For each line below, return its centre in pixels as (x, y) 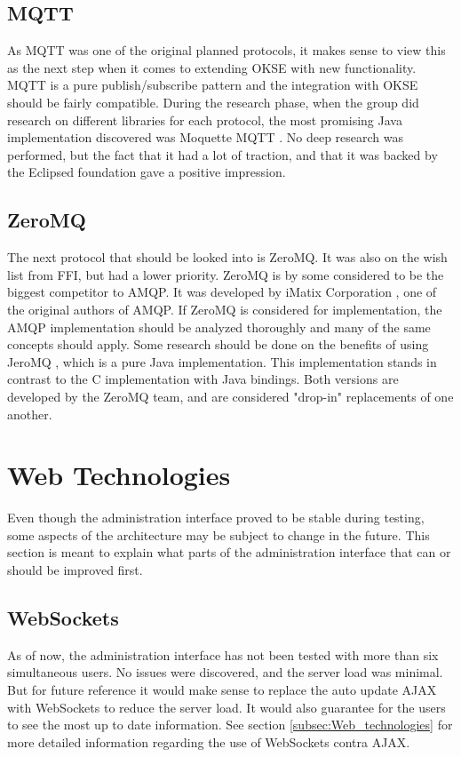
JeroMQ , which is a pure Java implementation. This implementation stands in (222, 361)
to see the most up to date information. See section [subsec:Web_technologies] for (230, 725)
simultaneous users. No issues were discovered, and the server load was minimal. (225, 672)
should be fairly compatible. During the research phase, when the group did (213, 102)
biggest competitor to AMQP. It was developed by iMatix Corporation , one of (222, 292)
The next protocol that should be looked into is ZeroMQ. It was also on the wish (227, 257)
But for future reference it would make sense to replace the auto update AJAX (222, 689)
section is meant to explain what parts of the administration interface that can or (229, 552)
